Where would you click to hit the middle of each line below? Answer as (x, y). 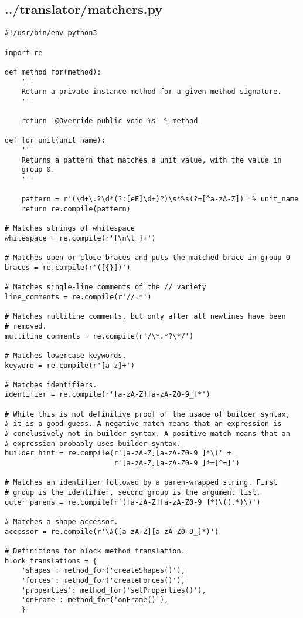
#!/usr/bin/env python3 (51, 33)
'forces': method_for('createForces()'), (103, 580)
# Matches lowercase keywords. (66, 355)
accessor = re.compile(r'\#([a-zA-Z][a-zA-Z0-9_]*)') (112, 531)
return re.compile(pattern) (76, 209)
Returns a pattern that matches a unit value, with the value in (151, 160)
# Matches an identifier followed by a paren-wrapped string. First (141, 483)
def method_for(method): (53, 72)
